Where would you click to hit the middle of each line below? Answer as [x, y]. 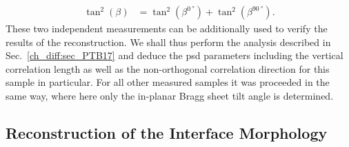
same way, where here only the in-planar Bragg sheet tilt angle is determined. [170, 95]
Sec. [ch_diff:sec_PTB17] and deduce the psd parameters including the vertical [174, 55]
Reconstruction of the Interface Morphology [167, 132]
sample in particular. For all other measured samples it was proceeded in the [168, 82]
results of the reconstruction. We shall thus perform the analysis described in [168, 42]
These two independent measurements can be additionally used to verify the [167, 29]
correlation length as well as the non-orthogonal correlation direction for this [168, 68]
